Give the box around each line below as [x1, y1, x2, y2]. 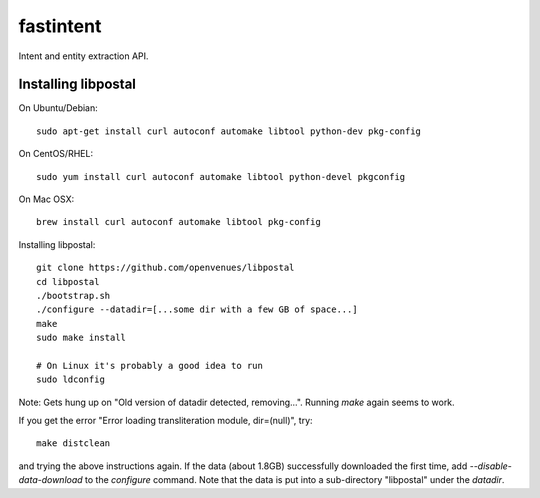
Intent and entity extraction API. [18, 50, 149, 62]
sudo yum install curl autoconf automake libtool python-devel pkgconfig [36, 171, 406, 182]
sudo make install [36, 332, 127, 344]
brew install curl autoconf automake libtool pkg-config [36, 216, 322, 228]
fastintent [18, 15, 102, 37]
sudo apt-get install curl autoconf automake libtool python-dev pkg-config [36, 125, 422, 137]
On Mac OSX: [18, 193, 75, 205]
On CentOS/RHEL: [18, 148, 94, 160]
